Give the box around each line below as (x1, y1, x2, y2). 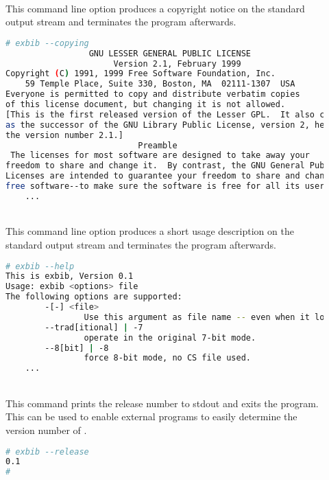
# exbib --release (5, 446, 89, 457)
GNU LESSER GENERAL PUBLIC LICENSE (88, 48, 251, 58)
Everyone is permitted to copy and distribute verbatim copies (5, 89, 300, 100)
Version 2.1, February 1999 (113, 58, 241, 69)
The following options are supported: (5, 292, 182, 302)
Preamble (138, 140, 178, 150)
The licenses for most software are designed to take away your (10, 150, 310, 161)
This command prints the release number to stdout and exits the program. (5, 396, 319, 410)
